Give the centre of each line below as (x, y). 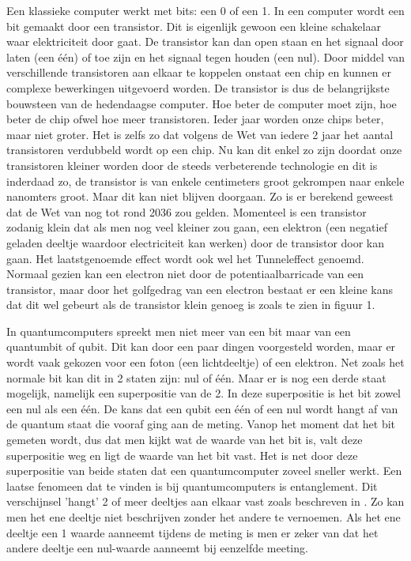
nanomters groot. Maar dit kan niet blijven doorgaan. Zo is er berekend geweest (200, 196)
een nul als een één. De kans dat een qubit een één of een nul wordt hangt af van (202, 408)
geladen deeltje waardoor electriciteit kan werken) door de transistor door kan (196, 242)
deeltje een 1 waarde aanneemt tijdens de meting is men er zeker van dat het (192, 532)
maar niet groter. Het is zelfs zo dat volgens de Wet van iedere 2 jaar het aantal (200, 134)
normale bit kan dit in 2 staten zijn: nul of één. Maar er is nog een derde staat (196, 377)
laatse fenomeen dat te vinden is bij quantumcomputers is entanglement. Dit (192, 486)
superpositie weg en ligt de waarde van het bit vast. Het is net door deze (182, 455)
